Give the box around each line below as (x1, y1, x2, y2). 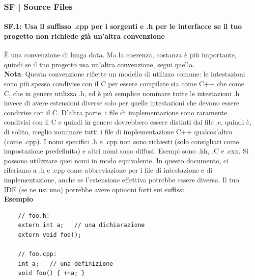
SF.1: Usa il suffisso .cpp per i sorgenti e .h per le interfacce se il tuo (4, 21, 242, 31)
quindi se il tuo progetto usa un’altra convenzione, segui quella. (4, 59, 195, 69)
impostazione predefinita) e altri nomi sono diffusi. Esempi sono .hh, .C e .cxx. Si (4, 146, 249, 156)
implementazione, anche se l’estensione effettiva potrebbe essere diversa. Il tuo (4, 174, 239, 184)
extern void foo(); (18, 231, 82, 238)
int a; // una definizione (18, 260, 113, 267)
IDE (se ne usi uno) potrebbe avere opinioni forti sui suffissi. (4, 184, 186, 194)
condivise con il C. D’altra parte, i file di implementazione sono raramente (4, 107, 227, 117)
